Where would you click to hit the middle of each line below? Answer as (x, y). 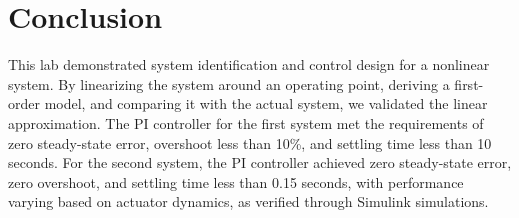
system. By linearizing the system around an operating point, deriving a (229, 83)
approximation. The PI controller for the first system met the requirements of (246, 122)
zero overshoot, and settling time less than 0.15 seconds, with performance (236, 181)
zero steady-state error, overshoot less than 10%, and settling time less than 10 (250, 142)
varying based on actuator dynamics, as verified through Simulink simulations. (248, 201)
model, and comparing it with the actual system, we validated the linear (266, 103)
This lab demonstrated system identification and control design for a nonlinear (249, 64)
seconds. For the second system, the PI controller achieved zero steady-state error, (260, 162)
